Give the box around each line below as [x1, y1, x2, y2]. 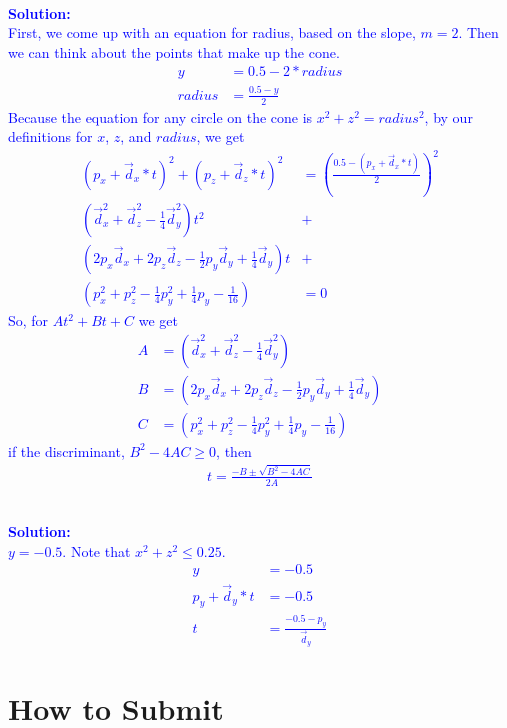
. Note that [62, 540, 131, 561]
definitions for [8, 126, 93, 147]
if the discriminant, [8, 440, 125, 461]
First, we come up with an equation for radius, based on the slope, [8, 22, 416, 43]
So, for [8, 310, 49, 331]
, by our [424, 106, 473, 127]
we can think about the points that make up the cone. [8, 41, 340, 62]
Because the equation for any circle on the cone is [8, 106, 313, 127]
